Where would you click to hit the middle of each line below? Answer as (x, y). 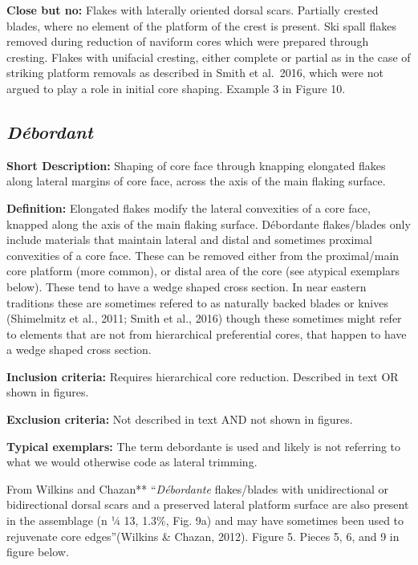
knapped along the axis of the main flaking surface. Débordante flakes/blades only (209, 224)
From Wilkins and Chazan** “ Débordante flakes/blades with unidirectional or (198, 488)
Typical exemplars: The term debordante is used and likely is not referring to (204, 446)
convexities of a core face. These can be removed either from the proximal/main (203, 255)
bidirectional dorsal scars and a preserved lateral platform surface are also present (208, 504)
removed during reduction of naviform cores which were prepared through (188, 41)
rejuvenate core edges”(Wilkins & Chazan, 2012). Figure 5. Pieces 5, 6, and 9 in (203, 536)
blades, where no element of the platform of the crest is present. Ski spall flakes (201, 25)
